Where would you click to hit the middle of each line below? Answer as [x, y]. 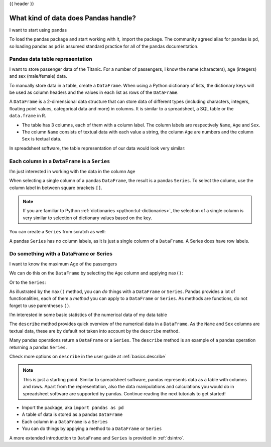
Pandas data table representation [51, 59]
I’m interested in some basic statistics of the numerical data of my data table [88, 315]
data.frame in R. [28, 116]
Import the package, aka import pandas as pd [73, 407]
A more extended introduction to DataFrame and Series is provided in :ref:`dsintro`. [97, 438]
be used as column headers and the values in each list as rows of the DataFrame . [94, 92]
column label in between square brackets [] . [56, 188]
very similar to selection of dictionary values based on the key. [88, 218]
